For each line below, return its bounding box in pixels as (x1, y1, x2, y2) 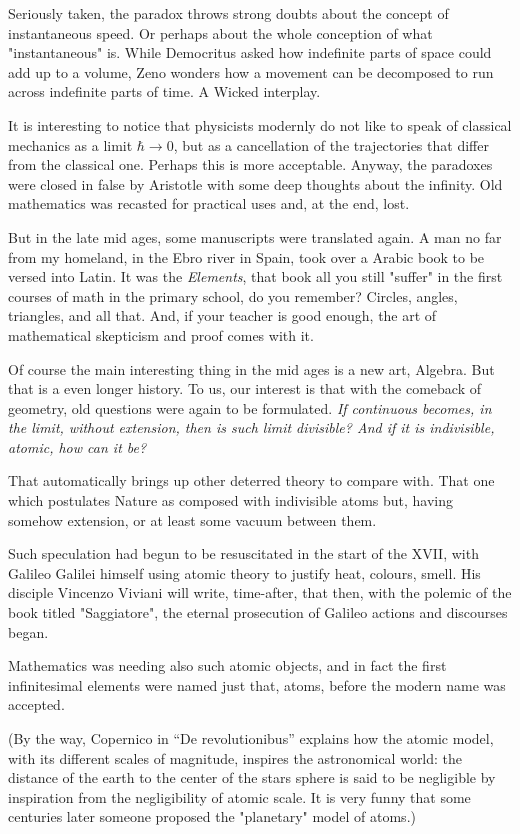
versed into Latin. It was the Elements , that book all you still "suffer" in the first (8, 266, 503, 287)
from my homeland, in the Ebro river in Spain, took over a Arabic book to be (8, 246, 485, 267)
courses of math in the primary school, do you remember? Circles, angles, (8, 285, 458, 306)
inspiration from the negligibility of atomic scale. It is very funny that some (8, 786, 471, 807)
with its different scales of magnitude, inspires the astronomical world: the (8, 747, 463, 768)
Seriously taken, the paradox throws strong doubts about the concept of (8, 3, 449, 23)
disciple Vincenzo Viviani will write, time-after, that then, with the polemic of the (8, 582, 512, 603)
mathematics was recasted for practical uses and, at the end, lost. (8, 193, 410, 214)
